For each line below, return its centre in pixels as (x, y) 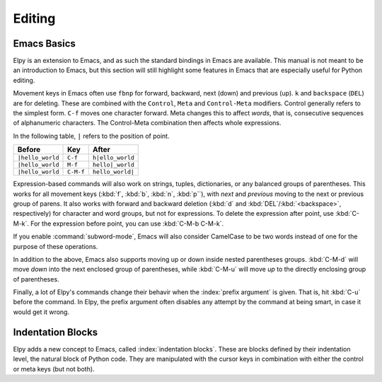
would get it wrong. (41, 312)
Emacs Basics (44, 44)
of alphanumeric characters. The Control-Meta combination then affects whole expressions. (147, 123)
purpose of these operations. (56, 246)
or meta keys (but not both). (54, 369)
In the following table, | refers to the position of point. (91, 136)
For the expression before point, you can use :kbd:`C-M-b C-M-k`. (127, 224)
